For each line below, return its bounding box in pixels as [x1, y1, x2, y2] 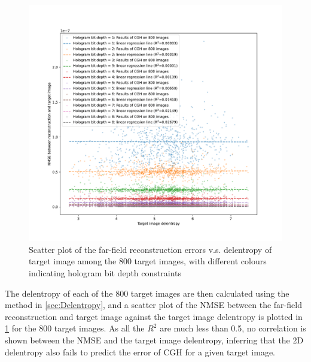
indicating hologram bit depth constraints [29, 266, 181, 279]
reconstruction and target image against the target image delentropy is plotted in [5, 310, 303, 322]
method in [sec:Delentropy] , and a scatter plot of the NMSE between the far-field [5, 298, 302, 311]
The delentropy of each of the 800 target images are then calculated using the [5, 286, 289, 299]
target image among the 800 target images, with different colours [29, 255, 267, 267]
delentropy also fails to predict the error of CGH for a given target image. [5, 345, 276, 358]
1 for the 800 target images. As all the [5, 322, 145, 334]
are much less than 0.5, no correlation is [160, 322, 306, 334]
